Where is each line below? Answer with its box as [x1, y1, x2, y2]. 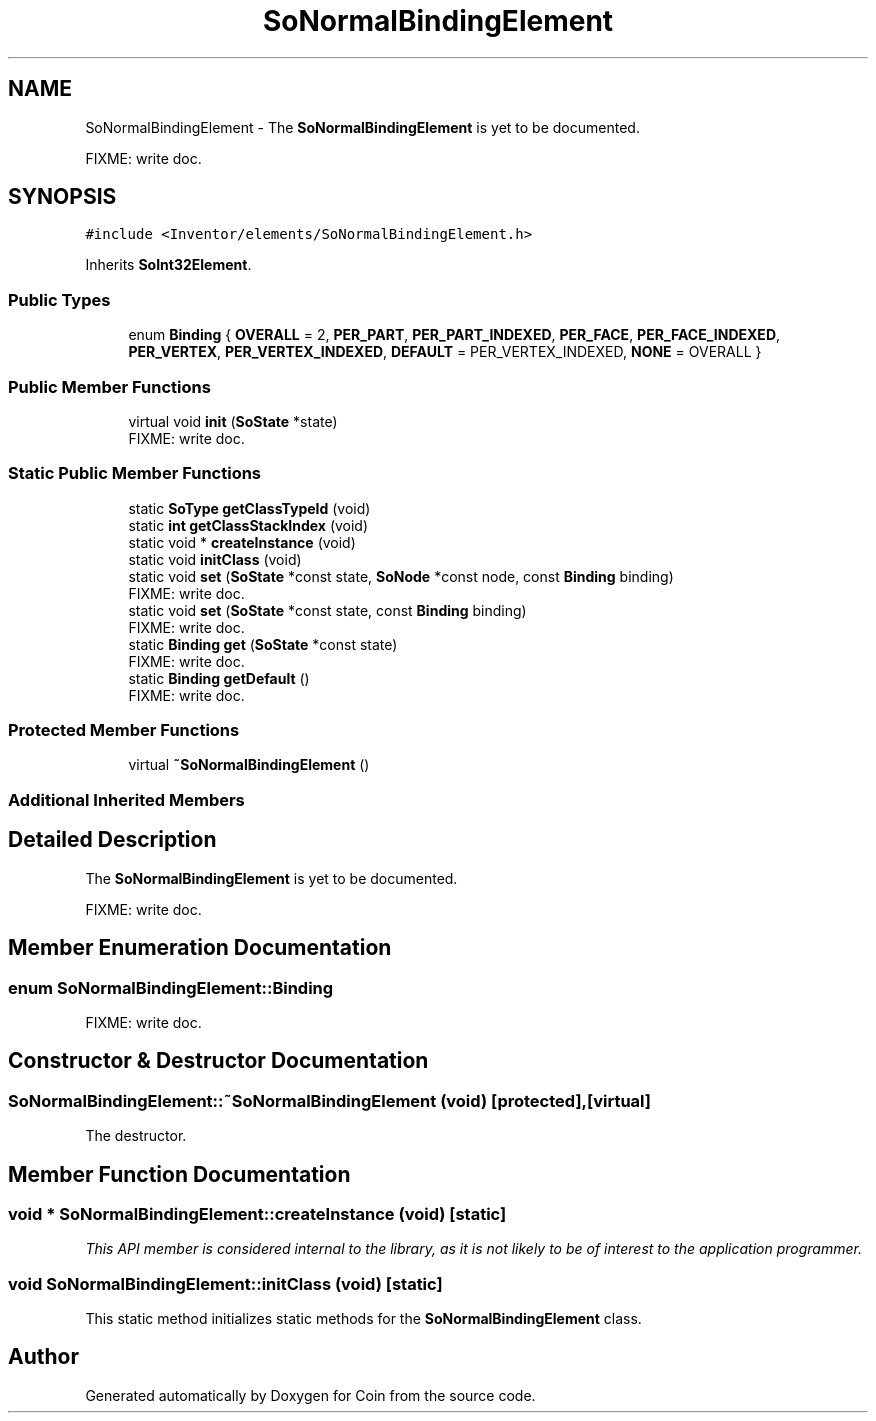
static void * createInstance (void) [128, 533, 356, 551]
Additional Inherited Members [8, 789, 245, 810]
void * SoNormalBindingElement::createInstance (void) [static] [8, 1203, 507, 1224]
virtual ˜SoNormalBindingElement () [128, 756, 370, 774]
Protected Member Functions [8, 720, 240, 741]
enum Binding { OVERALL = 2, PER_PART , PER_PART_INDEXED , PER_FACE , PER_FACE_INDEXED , [128, 326, 781, 344]
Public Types [8, 289, 111, 310]
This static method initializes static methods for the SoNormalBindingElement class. [85, 1310, 642, 1328]
